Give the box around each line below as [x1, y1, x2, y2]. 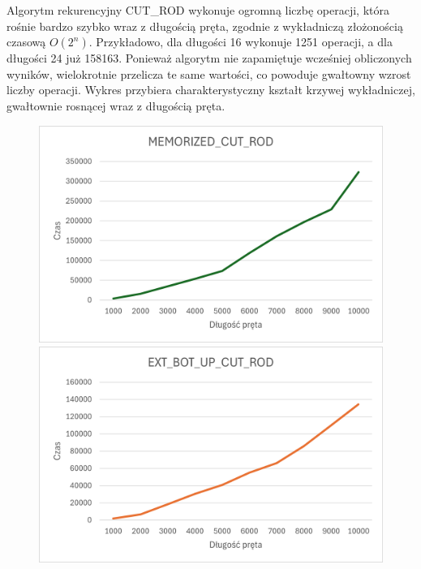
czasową [6, 33, 46, 50]
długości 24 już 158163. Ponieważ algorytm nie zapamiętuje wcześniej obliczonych [6, 50, 412, 67]
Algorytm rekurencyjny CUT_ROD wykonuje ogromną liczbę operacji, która [6, 2, 389, 18]
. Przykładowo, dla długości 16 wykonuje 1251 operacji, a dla [88, 33, 393, 50]
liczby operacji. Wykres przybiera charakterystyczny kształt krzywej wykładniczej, [6, 81, 415, 98]
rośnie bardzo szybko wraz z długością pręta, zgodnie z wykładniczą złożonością [6, 17, 403, 34]
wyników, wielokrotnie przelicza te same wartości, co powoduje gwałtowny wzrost [6, 65, 411, 82]
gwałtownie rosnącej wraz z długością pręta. [6, 97, 226, 114]
